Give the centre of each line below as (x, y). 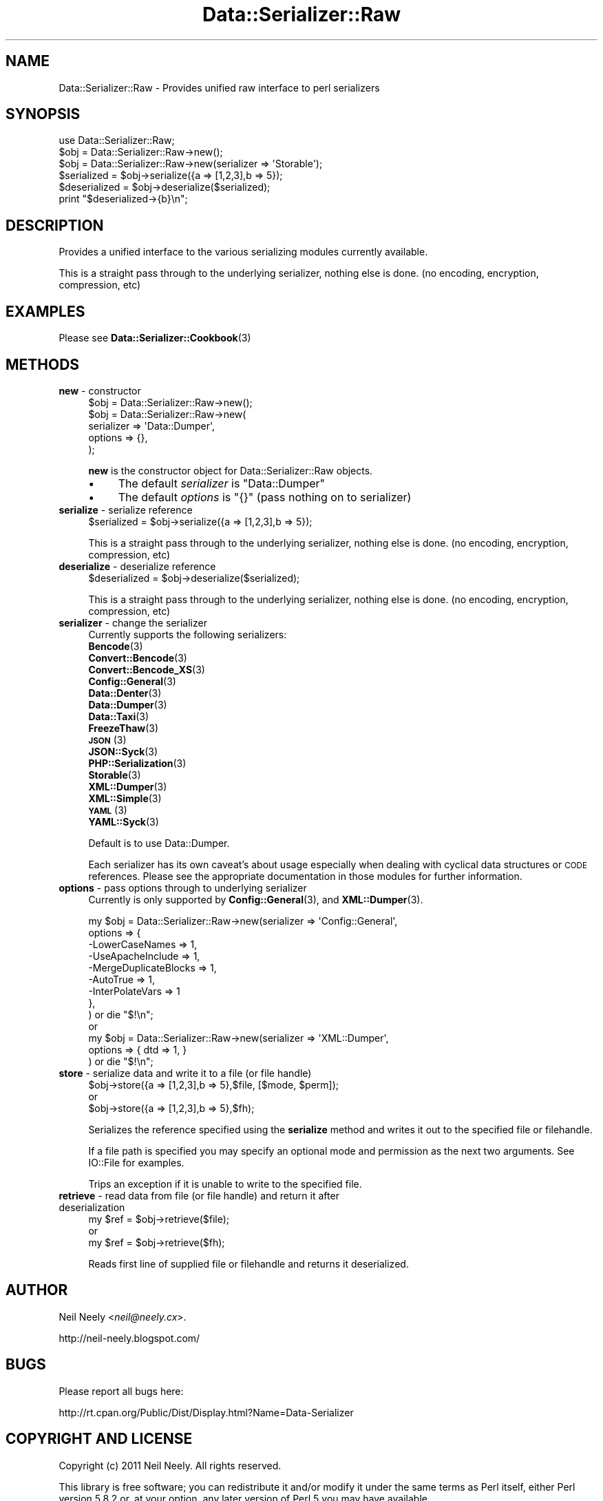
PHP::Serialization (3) (137, 763)
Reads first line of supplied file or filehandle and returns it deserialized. (248, 1263)
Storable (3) (115, 775)
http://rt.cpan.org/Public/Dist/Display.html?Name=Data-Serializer (206, 1412)
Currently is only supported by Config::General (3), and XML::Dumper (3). (256, 899)
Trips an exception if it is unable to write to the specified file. (225, 1184)
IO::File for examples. (136, 1162)
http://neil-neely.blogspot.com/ (129, 1338)
